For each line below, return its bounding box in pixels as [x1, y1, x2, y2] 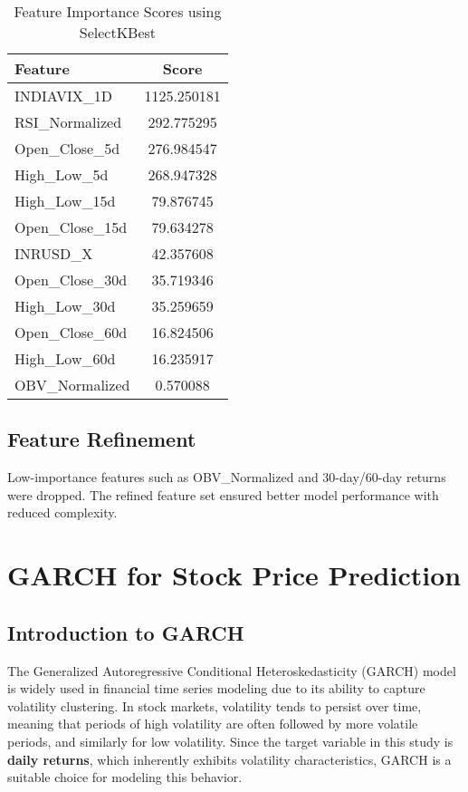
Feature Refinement [7, 425, 196, 453]
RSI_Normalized [14, 111, 122, 132]
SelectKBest [79, 22, 157, 43]
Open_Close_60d [14, 322, 128, 343]
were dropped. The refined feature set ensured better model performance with [7, 485, 439, 504]
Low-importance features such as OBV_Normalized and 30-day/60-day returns [7, 468, 446, 487]
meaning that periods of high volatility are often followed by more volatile [7, 714, 418, 733]
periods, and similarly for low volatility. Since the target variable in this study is [7, 731, 454, 750]
